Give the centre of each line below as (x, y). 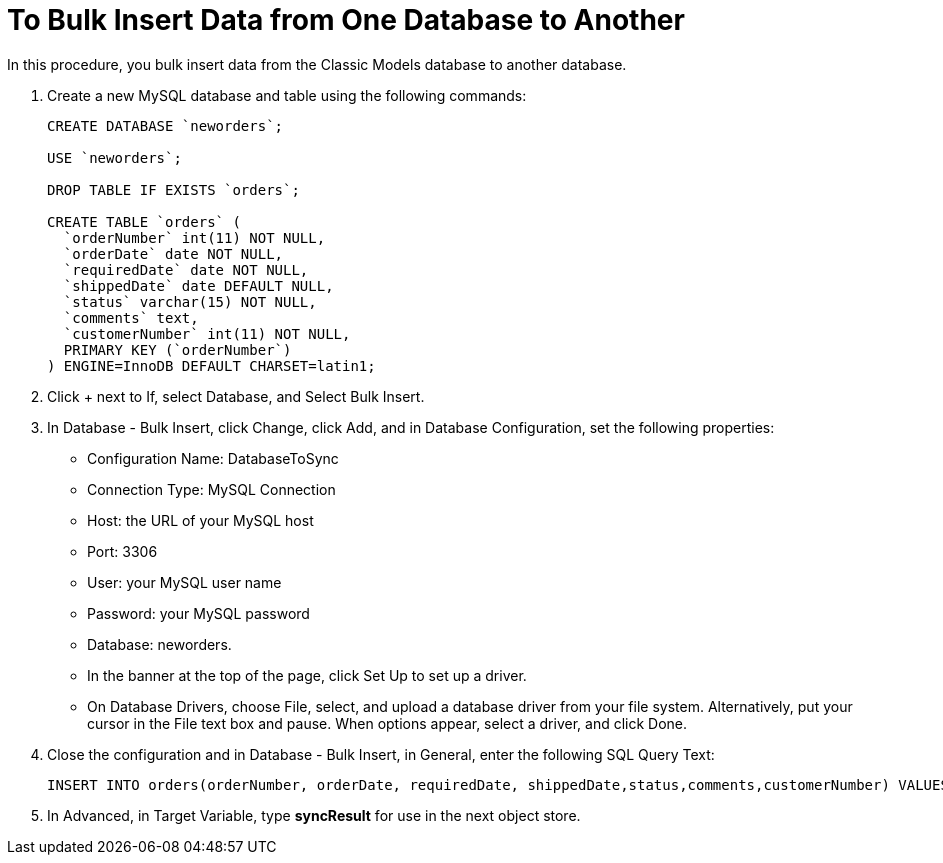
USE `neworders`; (114, 157)
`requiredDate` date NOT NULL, (186, 269)
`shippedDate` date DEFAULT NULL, (198, 285)
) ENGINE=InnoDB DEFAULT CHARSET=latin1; (211, 365)
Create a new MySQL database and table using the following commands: (287, 95)
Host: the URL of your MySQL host (200, 520)
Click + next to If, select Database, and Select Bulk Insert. (236, 396)
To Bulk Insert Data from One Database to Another (346, 20)
